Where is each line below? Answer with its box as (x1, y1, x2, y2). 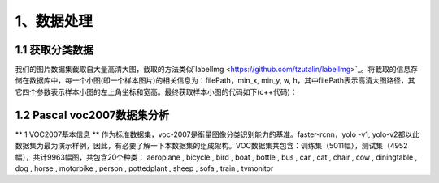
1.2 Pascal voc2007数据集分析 (15, 108, 170, 121)
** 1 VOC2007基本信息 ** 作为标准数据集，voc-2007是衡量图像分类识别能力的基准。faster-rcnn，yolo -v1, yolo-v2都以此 (15, 130, 420, 139)
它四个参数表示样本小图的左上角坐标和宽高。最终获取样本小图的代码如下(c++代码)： (15, 87, 298, 96)
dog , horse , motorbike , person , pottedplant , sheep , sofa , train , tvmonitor (15, 163, 274, 173)
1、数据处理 (15, 12, 93, 30)
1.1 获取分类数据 (15, 43, 94, 57)
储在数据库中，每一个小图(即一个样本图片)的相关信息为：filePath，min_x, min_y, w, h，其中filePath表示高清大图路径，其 (15, 75, 415, 85)
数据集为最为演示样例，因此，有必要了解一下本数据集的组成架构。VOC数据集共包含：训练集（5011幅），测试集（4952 (15, 141, 408, 151)
